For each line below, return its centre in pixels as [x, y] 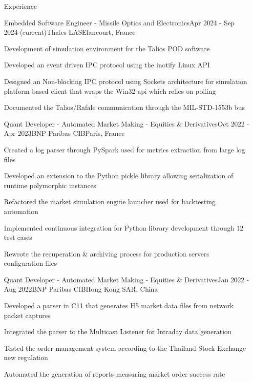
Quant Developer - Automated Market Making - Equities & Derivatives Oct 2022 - [127, 123]
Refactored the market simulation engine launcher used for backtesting [110, 202]
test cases [18, 237]
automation [21, 211]
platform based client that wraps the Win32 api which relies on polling [110, 91]
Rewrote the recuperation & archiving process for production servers [107, 253]
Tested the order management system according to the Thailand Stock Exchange [125, 348]
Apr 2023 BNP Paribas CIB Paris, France [64, 133]
